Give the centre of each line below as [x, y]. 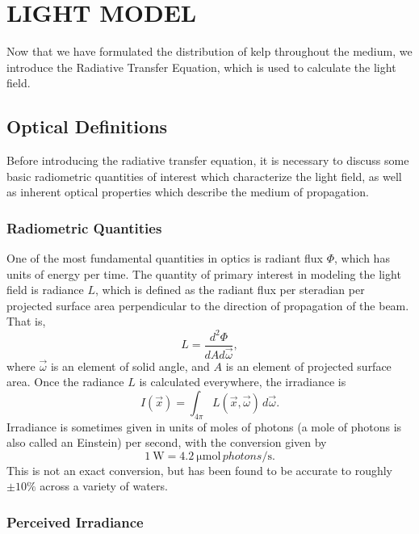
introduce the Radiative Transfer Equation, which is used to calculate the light [201, 67]
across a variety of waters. [104, 486]
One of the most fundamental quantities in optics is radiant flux [165, 258]
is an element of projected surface [308, 366]
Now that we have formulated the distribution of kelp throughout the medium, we [209, 51]
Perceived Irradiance [75, 521]
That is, [26, 321]
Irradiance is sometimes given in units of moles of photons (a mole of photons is [204, 426]
